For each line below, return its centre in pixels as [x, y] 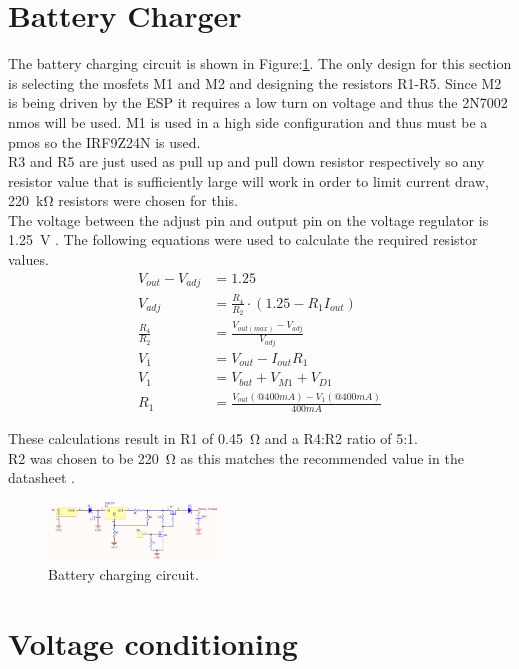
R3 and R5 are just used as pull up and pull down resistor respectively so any [246, 161]
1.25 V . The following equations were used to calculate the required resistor [243, 239]
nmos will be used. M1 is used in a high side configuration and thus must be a [248, 121]
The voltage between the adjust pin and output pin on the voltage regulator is [248, 219]
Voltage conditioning [153, 642]
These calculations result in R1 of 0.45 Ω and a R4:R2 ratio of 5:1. [213, 437]
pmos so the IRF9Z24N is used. [104, 141]
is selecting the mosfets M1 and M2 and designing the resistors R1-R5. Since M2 [255, 82]
